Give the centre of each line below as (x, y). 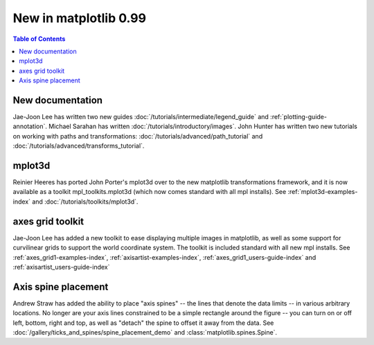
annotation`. (30, 126)
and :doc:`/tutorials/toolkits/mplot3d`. (85, 202)
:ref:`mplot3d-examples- (323, 192)
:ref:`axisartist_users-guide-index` (61, 267)
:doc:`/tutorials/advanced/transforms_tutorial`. (79, 146)
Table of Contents (39, 39)
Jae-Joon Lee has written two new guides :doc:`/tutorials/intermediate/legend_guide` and (141, 117)
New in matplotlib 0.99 (80, 18)
